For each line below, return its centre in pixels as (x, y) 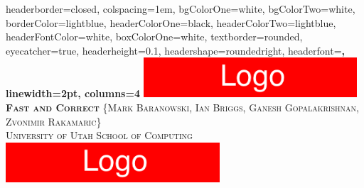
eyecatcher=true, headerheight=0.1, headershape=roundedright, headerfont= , (175, 50)
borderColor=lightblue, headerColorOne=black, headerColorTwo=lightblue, (171, 22)
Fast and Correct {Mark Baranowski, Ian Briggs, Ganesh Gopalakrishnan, (182, 107)
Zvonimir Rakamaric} (54, 121)
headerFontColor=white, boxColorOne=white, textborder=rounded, (154, 37)
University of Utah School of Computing (99, 135)
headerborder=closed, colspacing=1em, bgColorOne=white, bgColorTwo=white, (181, 9)
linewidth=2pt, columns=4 (73, 93)
